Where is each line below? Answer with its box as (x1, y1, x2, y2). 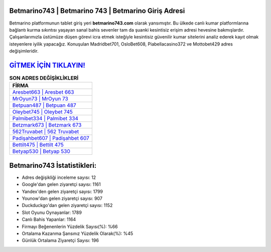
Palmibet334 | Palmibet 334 (12, 115, 79, 122)
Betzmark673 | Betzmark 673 (12, 122, 82, 129)
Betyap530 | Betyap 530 (12, 148, 70, 155)
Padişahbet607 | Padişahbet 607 (12, 135, 90, 142)
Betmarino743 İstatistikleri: (9, 161, 97, 170)
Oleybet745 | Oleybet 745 (12, 108, 73, 115)
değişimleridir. (9, 48, 39, 54)
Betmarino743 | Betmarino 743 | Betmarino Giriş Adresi (9, 7, 185, 15)
